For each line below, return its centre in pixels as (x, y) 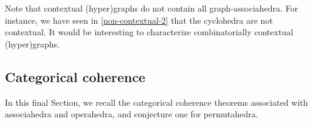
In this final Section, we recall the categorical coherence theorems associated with (156, 102)
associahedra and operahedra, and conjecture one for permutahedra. (132, 114)
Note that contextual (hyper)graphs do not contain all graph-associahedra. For (152, 8)
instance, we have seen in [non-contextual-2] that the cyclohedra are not (139, 20)
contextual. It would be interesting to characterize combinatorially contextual (149, 32)
